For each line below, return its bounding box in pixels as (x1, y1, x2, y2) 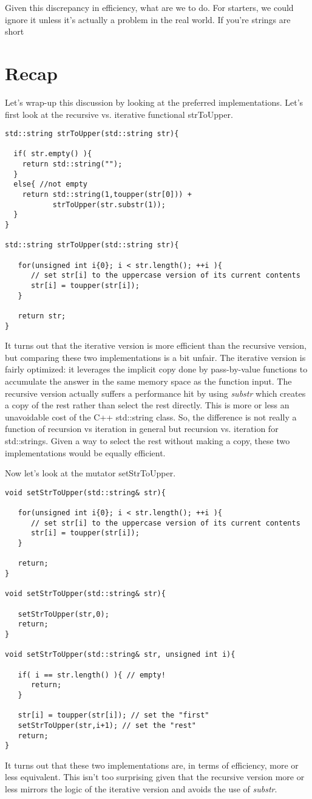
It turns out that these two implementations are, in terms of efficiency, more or (5, 758, 299, 771)
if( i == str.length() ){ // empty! (18, 670, 166, 679)
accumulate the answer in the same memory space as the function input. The (5, 375, 292, 387)
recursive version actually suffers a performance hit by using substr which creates (5, 386, 306, 399)
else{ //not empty (13, 180, 88, 189)
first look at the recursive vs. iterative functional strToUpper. (5, 108, 233, 120)
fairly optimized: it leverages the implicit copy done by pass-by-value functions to (5, 363, 308, 375)
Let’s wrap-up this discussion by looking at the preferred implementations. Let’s (5, 95, 304, 108)
